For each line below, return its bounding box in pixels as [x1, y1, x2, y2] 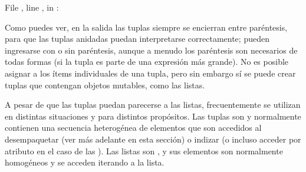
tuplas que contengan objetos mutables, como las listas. [5, 78, 205, 91]
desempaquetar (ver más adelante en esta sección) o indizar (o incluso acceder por [5, 133, 301, 145]
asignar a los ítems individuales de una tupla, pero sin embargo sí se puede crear [5, 67, 296, 79]
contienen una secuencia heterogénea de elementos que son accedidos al [5, 121, 262, 134]
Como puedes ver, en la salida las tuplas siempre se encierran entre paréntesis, [5, 21, 288, 33]
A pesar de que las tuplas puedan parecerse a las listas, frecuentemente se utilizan [5, 98, 301, 111]
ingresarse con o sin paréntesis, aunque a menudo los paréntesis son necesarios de [5, 44, 298, 56]
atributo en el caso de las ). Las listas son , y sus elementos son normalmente [5, 144, 283, 157]
